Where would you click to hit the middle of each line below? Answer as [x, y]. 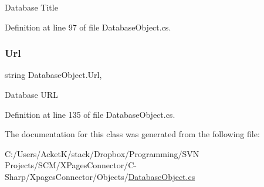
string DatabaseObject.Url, [53, 75]
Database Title [31, 7]
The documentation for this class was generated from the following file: [132, 134]
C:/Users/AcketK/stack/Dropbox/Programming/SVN [102, 153]
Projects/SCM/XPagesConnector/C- [71, 165]
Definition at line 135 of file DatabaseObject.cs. [90, 114]
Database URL [31, 94]
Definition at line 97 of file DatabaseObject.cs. [88, 27]
